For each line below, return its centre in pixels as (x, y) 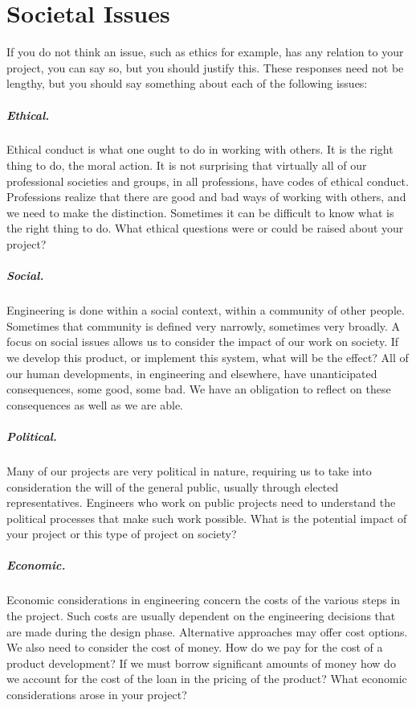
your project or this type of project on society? (122, 534)
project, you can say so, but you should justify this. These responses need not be (205, 67)
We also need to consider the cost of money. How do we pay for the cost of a (195, 647)
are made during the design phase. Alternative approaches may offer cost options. (207, 631)
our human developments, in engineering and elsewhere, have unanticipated (192, 373)
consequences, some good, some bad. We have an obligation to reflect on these (199, 389)
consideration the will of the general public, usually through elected (173, 486)
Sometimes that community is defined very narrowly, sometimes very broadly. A (204, 325)
